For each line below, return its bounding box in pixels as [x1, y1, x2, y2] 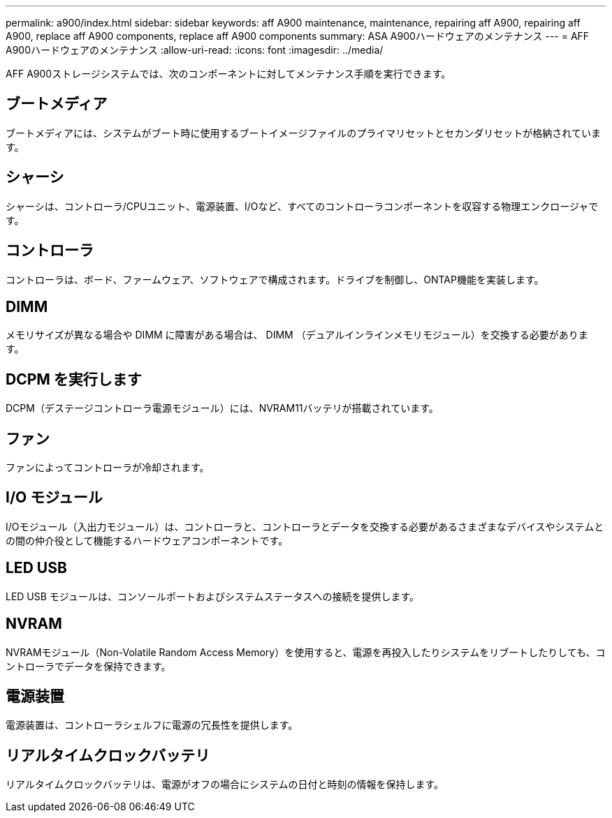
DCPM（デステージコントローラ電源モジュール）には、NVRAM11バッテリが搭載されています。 [6, 402, 439, 415]
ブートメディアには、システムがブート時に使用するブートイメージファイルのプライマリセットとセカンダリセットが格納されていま [6, 126, 601, 139]
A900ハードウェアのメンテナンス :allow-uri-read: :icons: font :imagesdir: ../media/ [6, 44, 384, 56]
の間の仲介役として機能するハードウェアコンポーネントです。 [6, 534, 289, 546]
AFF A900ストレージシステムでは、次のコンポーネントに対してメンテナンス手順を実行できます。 [6, 68, 451, 80]
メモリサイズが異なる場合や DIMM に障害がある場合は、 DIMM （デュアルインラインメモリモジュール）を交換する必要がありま [6, 329, 588, 341]
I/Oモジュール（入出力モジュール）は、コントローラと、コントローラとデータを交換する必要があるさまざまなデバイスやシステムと [6, 520, 604, 533]
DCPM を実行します [6, 370, 142, 388]
